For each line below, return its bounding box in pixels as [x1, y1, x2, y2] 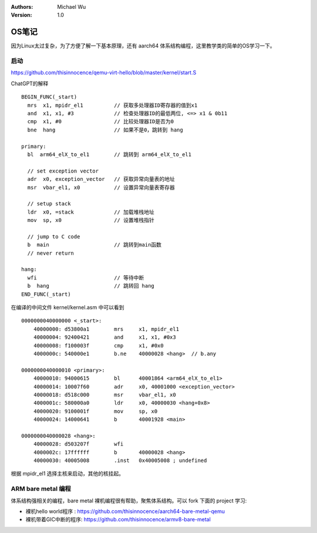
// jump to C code [27, 233, 80, 240]
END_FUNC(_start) [21, 291, 71, 298]
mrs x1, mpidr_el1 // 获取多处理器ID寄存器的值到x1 [27, 102, 198, 109]
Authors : [11, 4, 33, 10]
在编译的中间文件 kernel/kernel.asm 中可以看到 [11, 303, 124, 311]
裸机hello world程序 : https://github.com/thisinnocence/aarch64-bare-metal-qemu [25, 508, 225, 515]
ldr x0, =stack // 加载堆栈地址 [27, 208, 155, 215]
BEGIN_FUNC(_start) [21, 94, 77, 100]
